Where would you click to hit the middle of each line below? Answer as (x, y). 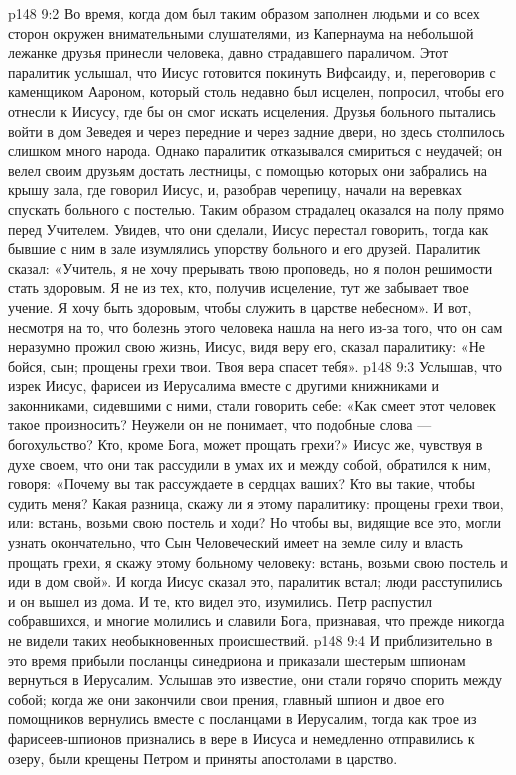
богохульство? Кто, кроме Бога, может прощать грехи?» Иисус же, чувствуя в (245, 444)
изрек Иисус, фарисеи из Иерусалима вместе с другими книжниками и (224, 385)
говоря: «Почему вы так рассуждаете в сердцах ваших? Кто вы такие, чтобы (241, 483)
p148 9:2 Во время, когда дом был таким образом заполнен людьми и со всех (244, 13)
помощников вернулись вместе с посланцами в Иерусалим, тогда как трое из (242, 718)
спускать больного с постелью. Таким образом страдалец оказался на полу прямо (256, 208)
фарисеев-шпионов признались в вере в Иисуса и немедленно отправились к (241, 737)
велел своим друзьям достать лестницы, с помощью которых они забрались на (247, 169)
